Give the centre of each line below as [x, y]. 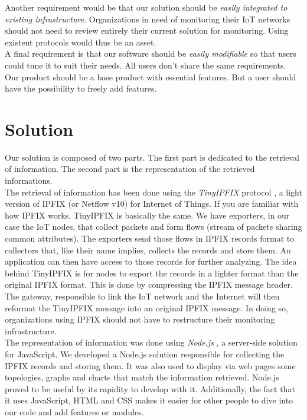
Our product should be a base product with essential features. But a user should [151, 76]
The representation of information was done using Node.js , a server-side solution [151, 342]
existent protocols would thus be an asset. [81, 42]
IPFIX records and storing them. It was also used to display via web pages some [150, 365]
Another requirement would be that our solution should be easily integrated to [146, 7]
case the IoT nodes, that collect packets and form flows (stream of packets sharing [153, 227]
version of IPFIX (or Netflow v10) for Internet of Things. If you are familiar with [152, 204]
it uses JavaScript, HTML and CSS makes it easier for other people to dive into [149, 400]
